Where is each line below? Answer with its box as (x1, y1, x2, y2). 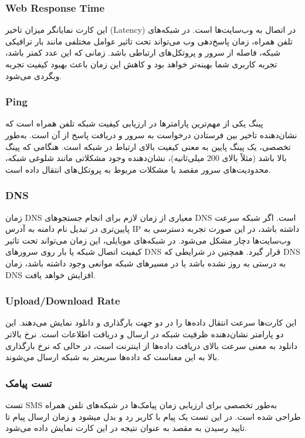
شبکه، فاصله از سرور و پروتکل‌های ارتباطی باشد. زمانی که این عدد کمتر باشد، (5, 46, 281, 59)
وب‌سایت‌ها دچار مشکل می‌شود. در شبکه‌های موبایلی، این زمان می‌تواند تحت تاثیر (5, 234, 291, 246)
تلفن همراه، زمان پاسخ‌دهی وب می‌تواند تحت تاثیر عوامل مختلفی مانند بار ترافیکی (5, 35, 293, 47)
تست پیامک (5, 375, 52, 390)
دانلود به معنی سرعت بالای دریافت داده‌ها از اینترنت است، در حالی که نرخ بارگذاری (5, 339, 297, 351)
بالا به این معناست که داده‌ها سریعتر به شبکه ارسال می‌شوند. (5, 351, 220, 363)
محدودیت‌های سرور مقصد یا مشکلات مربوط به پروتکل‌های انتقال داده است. (5, 163, 271, 175)
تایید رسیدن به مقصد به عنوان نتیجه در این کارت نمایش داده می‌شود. (5, 422, 247, 434)
